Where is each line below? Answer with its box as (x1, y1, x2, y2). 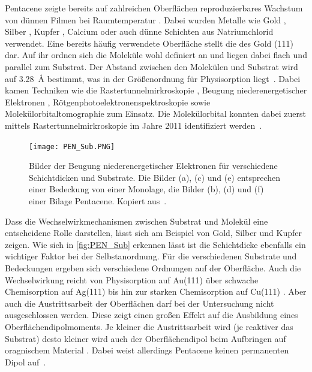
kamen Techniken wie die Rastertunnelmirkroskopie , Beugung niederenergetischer (5, 84, 307, 96)
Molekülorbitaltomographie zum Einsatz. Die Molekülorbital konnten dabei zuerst (5, 107, 307, 120)
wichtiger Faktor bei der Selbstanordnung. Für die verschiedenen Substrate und (5, 250, 297, 262)
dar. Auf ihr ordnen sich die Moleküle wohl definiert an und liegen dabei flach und (5, 49, 307, 61)
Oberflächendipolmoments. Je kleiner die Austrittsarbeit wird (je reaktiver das (5, 320, 293, 332)
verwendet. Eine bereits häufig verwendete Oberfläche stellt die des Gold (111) (5, 37, 293, 49)
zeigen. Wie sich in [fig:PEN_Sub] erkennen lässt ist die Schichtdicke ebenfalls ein (5, 238, 306, 250)
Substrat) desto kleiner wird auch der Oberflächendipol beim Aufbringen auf (5, 332, 286, 344)
